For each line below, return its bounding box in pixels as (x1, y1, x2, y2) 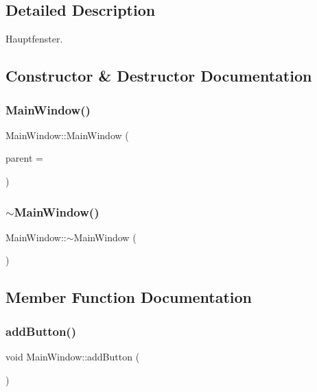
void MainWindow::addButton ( (5, 349, 140, 363)
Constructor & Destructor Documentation (5, 65, 312, 86)
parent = (5, 151, 43, 165)
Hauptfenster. (5, 32, 63, 46)
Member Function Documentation (5, 286, 253, 308)
